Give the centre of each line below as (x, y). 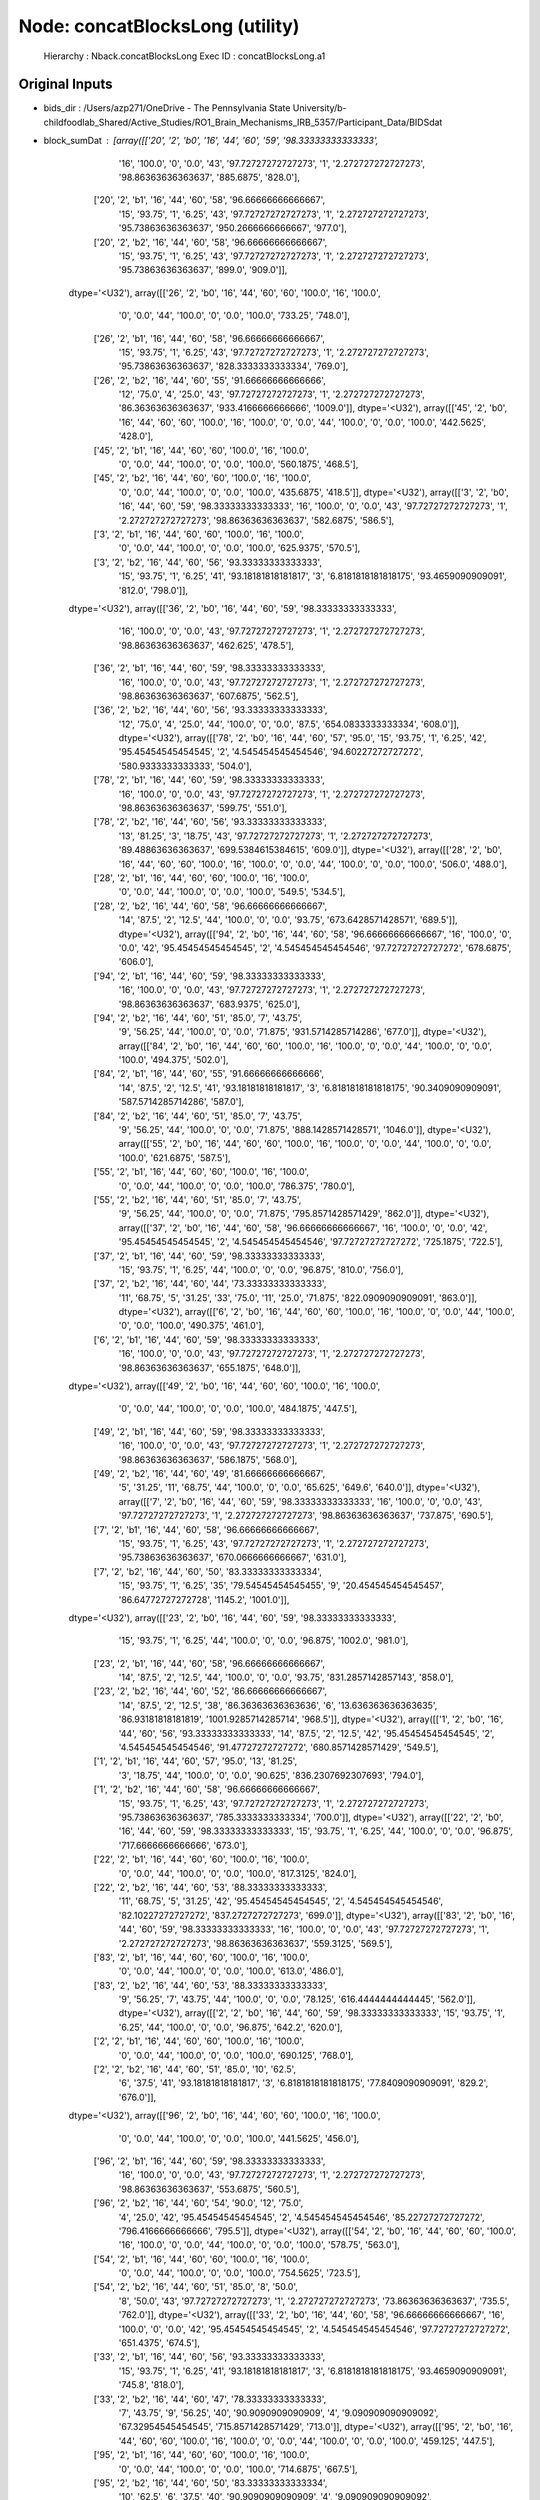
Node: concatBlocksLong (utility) (159, 26)
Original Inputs (65, 84)
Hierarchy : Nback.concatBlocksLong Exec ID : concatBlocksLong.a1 (184, 56)
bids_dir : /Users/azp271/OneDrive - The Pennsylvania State (167, 108)
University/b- (319, 108)
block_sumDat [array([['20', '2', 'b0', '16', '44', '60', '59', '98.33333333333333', (211, 141)
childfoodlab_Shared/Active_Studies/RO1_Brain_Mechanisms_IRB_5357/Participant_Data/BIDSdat (243, 122)
